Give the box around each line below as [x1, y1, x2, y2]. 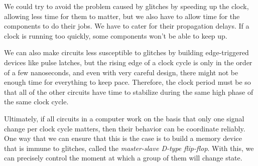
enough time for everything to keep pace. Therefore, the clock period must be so [4, 77, 251, 87]
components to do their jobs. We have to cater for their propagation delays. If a [4, 21, 249, 31]
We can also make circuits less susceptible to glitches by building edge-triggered [4, 47, 249, 58]
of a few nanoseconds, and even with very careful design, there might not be [4, 67, 238, 77]
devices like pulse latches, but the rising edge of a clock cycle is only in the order [4, 57, 252, 67]
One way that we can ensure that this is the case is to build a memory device [4, 133, 242, 143]
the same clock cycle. [4, 96, 69, 107]
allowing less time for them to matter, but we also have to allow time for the [4, 11, 240, 21]
